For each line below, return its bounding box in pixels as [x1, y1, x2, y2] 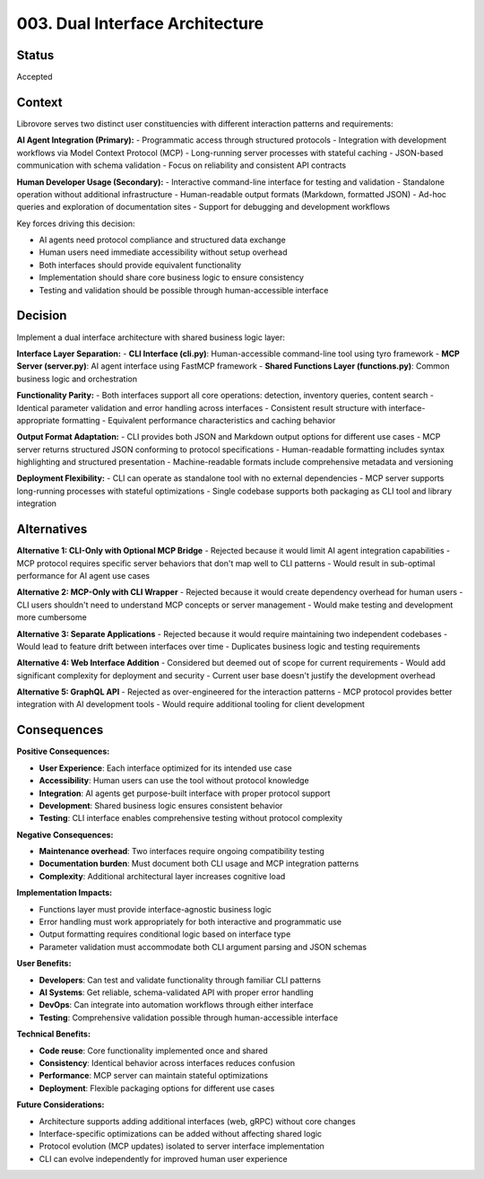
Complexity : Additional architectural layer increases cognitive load [39, 870, 286, 881]
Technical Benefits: [16, 1028, 91, 1040]
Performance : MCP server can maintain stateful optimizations [39, 1070, 269, 1081]
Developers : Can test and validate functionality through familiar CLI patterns [39, 974, 322, 985]
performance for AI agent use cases [16, 570, 151, 581]
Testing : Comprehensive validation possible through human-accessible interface [39, 1012, 339, 1023]
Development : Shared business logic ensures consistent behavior [39, 799, 283, 811]
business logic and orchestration [16, 373, 138, 384]
